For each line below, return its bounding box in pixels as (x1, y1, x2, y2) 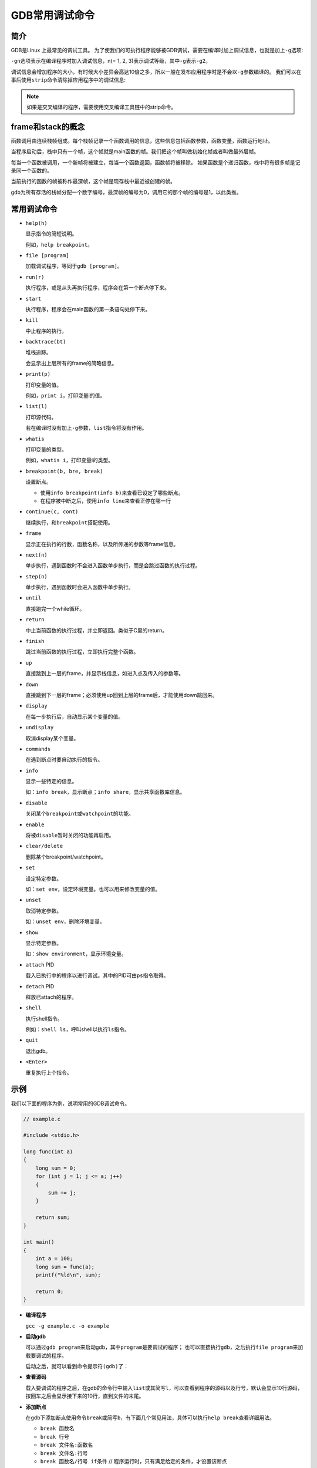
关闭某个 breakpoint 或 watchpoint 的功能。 (25, 810, 134, 817)
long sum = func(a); (35, 1263, 95, 1270)
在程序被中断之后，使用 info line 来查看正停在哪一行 (40, 497, 171, 504)
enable (25, 821, 45, 828)
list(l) (25, 403, 48, 410)
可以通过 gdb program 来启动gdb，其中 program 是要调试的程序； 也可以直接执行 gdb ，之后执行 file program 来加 (25, 1344, 303, 1351)
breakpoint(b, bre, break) (25, 467, 103, 474)
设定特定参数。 (25, 875, 62, 882)
